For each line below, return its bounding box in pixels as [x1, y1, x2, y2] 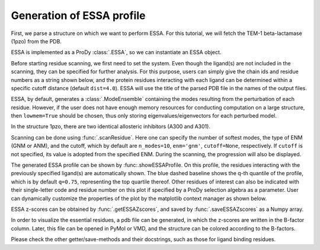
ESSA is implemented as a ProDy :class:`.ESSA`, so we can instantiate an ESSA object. [11, 49, 222, 56]
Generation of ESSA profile [11, 9, 146, 22]
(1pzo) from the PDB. [11, 37, 62, 45]
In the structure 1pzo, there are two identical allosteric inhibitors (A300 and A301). [11, 123, 210, 130]
